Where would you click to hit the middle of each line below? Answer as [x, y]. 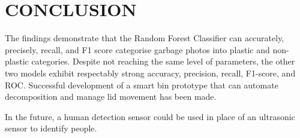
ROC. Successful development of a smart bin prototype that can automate [142, 85]
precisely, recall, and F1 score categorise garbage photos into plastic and [137, 49]
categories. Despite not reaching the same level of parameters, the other [163, 61]
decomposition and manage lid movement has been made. [111, 96]
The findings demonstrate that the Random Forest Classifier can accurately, [145, 38]
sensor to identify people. [51, 128]
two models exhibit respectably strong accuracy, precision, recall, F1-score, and [150, 73]
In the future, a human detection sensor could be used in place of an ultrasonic [150, 116]
